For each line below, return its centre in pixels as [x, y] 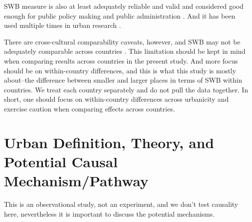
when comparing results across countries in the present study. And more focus [121, 60]
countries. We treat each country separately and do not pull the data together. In [126, 89]
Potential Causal [61, 161]
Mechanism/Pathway [76, 181]
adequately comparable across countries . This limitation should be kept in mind [125, 51]
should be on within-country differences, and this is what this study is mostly [120, 70]
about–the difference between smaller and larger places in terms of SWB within [123, 80]
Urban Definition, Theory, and [109, 142]
